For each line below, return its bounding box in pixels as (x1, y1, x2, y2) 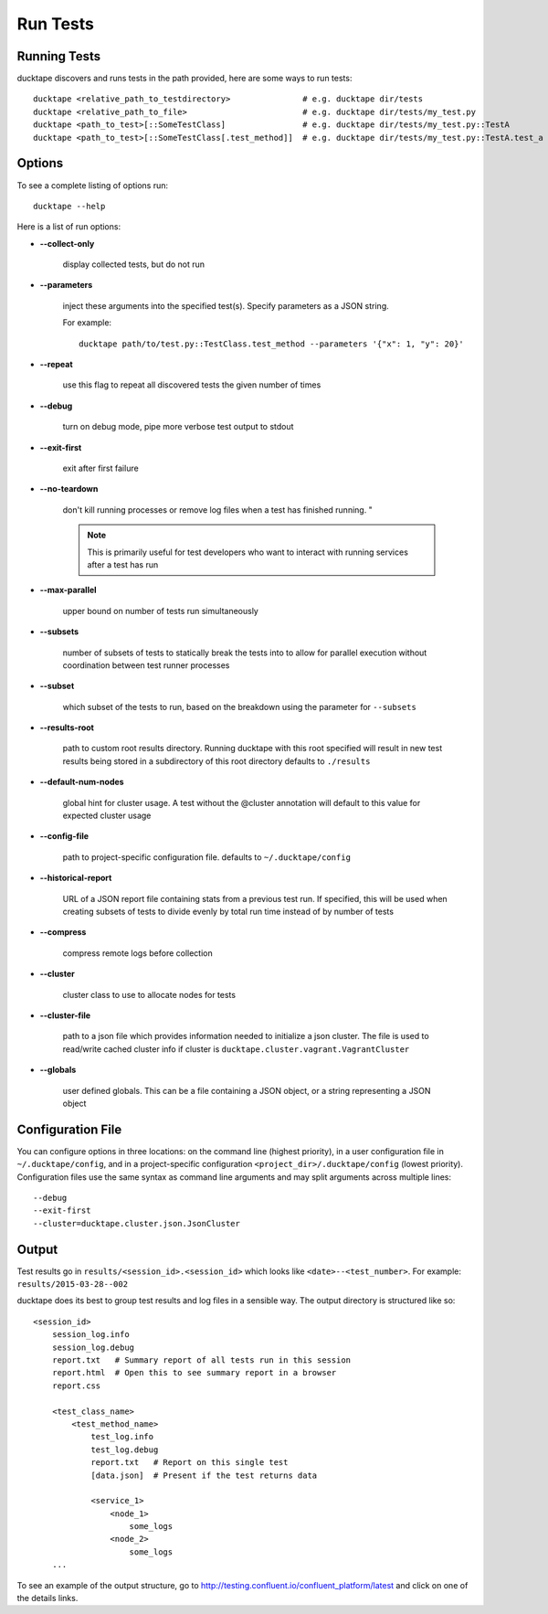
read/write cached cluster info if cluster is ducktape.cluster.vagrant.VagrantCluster (62, 1043, 410, 1055)
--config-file (39, 831, 90, 842)
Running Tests (16, 48, 100, 64)
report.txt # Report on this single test (90, 1458, 289, 1468)
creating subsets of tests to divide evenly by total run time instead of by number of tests (62, 906, 395, 917)
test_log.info (90, 1431, 154, 1442)
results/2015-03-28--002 (16, 1280, 128, 1290)
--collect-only (39, 238, 95, 249)
